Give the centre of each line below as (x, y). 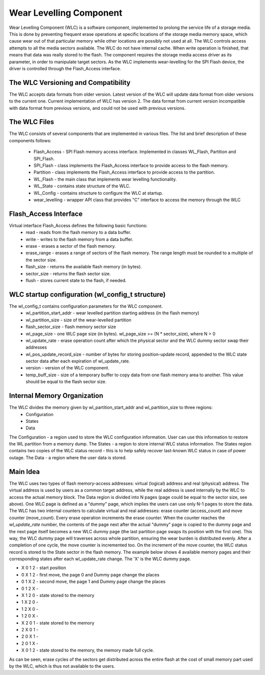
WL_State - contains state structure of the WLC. (82, 186)
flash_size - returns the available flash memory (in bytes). (84, 267)
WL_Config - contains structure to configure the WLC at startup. (98, 193)
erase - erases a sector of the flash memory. (71, 246)
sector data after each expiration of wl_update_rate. (78, 361)
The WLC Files (32, 122)
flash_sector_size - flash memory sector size (71, 327)
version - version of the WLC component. (68, 368)
